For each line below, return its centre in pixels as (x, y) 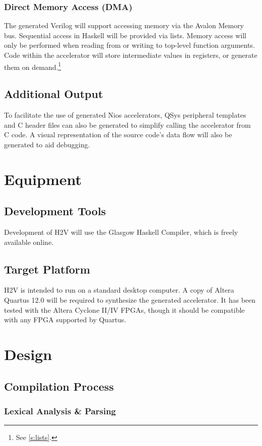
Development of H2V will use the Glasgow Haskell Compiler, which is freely (121, 232)
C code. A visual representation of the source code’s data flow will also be (118, 135)
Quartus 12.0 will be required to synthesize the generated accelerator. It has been (130, 299)
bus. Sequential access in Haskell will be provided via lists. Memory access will (125, 35)
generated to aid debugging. (47, 144)
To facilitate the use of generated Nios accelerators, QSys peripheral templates (125, 115)
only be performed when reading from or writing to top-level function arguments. (129, 45)
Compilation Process (59, 386)
